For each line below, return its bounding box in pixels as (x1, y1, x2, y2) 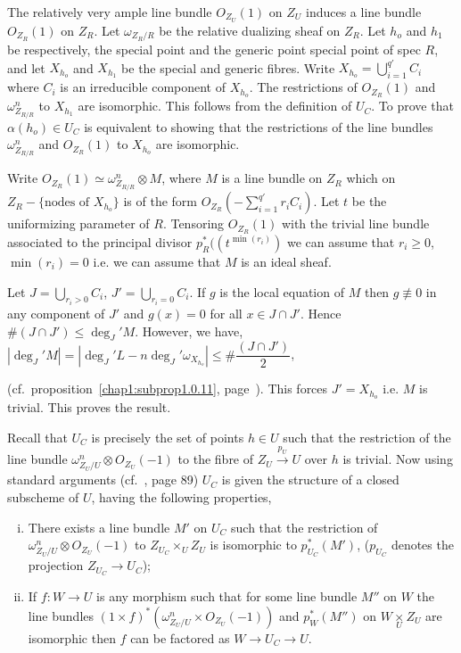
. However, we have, (135, 321, 243, 340)
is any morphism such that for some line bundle (96, 587, 358, 606)
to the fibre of (177, 450, 254, 468)
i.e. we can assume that (93, 252, 221, 270)
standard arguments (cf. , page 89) (7, 470, 199, 489)
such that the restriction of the (283, 427, 451, 446)
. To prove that (371, 96, 454, 115)
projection (28, 556, 84, 574)
